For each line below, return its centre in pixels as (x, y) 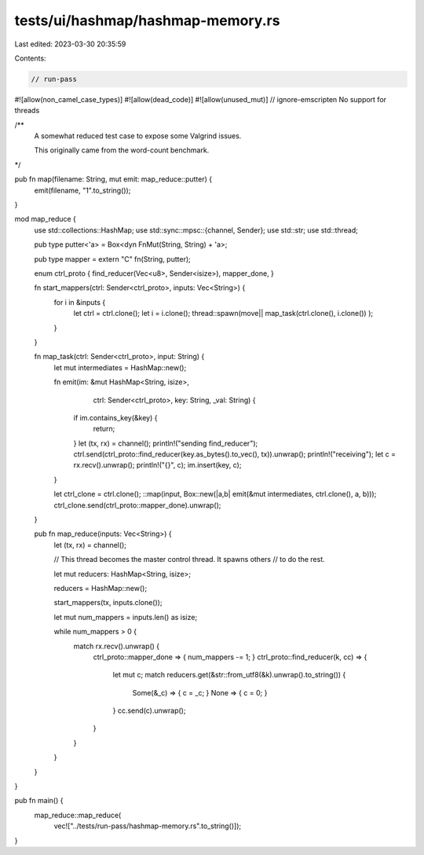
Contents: (30, 58)
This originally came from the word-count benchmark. (122, 150)
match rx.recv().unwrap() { (117, 646)
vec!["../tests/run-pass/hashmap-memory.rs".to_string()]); (148, 826)
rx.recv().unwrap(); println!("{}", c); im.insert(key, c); (157, 465)
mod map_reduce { (45, 219)
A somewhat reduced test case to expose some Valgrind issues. (138, 136)
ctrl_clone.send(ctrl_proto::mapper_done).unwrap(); (137, 505)
